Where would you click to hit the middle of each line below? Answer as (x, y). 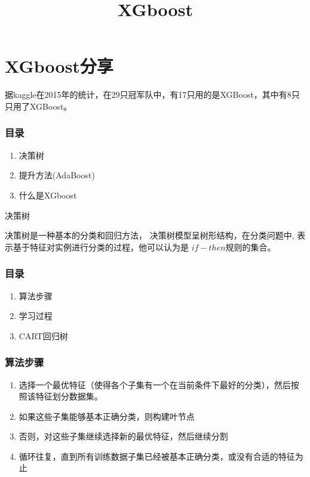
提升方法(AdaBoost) (57, 175)
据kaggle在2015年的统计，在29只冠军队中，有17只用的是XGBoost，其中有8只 (152, 95)
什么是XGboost (48, 195)
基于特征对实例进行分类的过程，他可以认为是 (101, 247)
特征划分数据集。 (69, 396)
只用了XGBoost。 (39, 106)
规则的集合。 (251, 247)
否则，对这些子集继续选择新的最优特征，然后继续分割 (123, 436)
